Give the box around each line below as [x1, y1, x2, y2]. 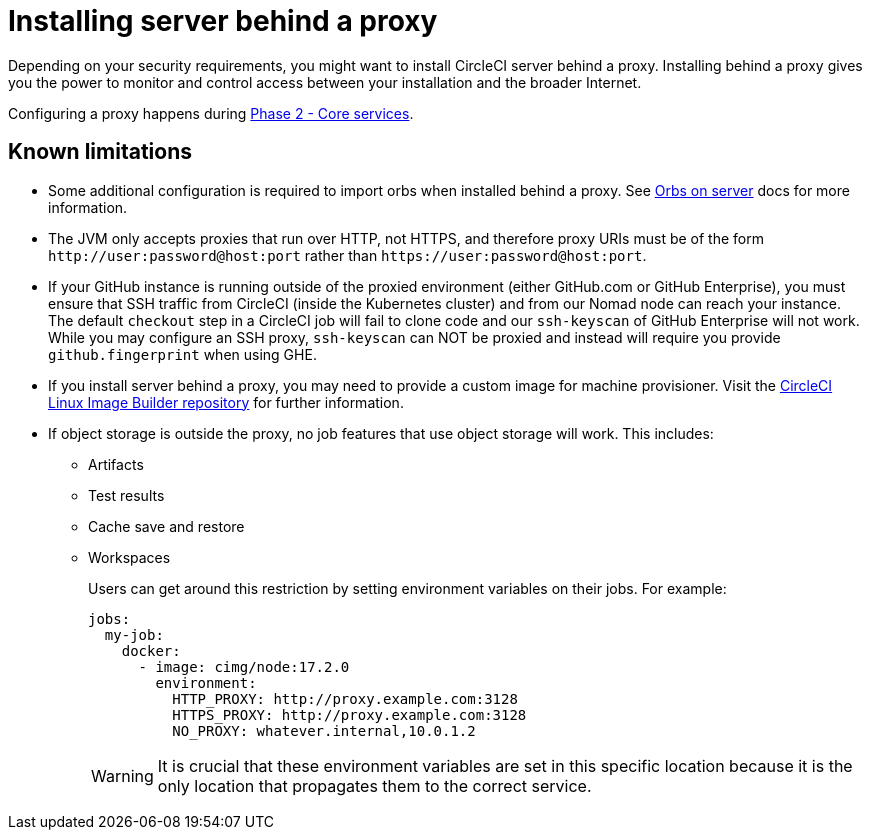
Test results [88, 486, 165, 504]
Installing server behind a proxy [8, 4, 438, 38]
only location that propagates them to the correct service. [157, 775, 592, 796]
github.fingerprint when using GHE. [48, 345, 317, 363]
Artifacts [88, 455, 144, 473]
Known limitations [8, 139, 192, 165]
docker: [121, 642, 181, 659]
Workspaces [88, 548, 171, 566]
